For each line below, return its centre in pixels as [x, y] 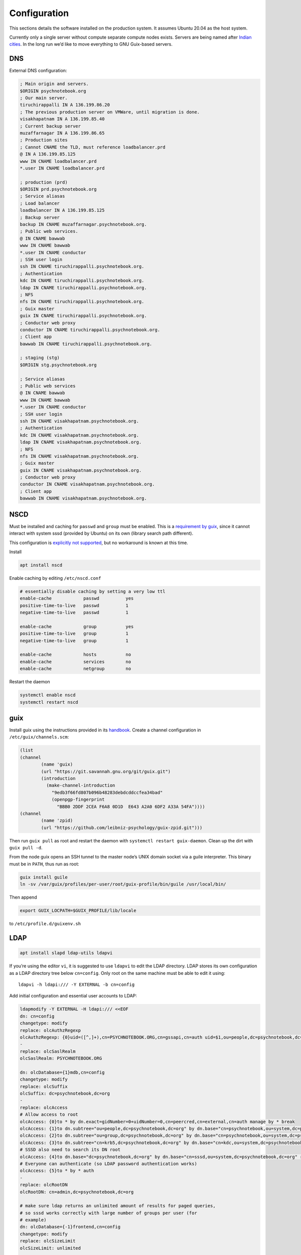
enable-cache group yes [77, 626]
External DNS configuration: [38, 71]
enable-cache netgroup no [76, 669]
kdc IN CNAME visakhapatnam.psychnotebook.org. [79, 435]
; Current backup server [50, 126]
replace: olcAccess [44, 1107]
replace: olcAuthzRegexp [50, 1030]
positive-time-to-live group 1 [74, 634]
